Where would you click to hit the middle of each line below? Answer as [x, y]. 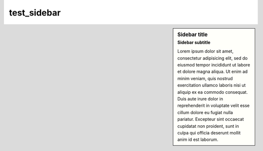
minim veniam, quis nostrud [205, 78]
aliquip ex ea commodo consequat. [213, 92]
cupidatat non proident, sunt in [208, 126]
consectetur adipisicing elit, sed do [213, 58]
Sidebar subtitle [194, 42]
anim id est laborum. [198, 140]
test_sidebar [35, 13]
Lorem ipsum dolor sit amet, [206, 51]
